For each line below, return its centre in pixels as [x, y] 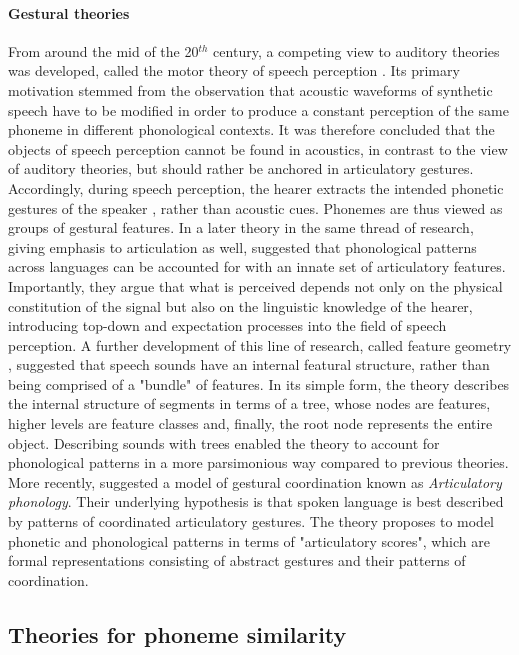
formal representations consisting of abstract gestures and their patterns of [237, 560]
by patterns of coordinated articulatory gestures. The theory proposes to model [251, 521]
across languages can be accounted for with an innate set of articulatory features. [257, 266]
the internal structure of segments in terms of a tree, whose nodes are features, [249, 403]
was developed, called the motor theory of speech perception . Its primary [234, 70]
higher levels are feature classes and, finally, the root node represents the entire [250, 423]
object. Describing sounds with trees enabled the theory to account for [224, 442]
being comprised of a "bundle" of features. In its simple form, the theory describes [259, 383]
